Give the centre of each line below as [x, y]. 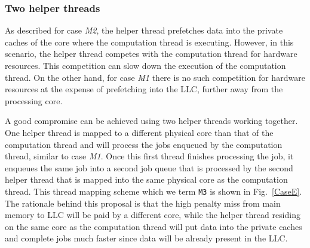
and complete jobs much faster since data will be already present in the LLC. [146, 238]
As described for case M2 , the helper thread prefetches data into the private [144, 30]
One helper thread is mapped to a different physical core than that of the [139, 132]
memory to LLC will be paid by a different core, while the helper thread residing [153, 215]
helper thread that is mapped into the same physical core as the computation [146, 179]
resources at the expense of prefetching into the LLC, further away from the [144, 89]
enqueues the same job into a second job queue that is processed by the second [149, 167]
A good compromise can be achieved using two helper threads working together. [151, 121]
